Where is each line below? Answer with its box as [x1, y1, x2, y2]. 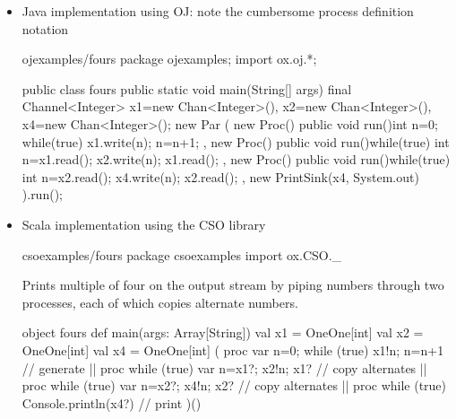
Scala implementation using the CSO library [22, 214, 266, 233]
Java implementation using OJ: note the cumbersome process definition [22, 2, 414, 20]
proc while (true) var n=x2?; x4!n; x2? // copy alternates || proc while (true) [22, 376, 447, 395]
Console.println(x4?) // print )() [22, 393, 202, 412]
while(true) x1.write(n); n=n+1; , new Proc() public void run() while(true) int [22, 132, 450, 151]
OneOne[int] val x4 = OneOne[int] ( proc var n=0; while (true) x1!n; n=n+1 [22, 340, 444, 359]
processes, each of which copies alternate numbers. [22, 292, 298, 311]
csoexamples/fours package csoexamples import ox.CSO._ [22, 245, 342, 264]
